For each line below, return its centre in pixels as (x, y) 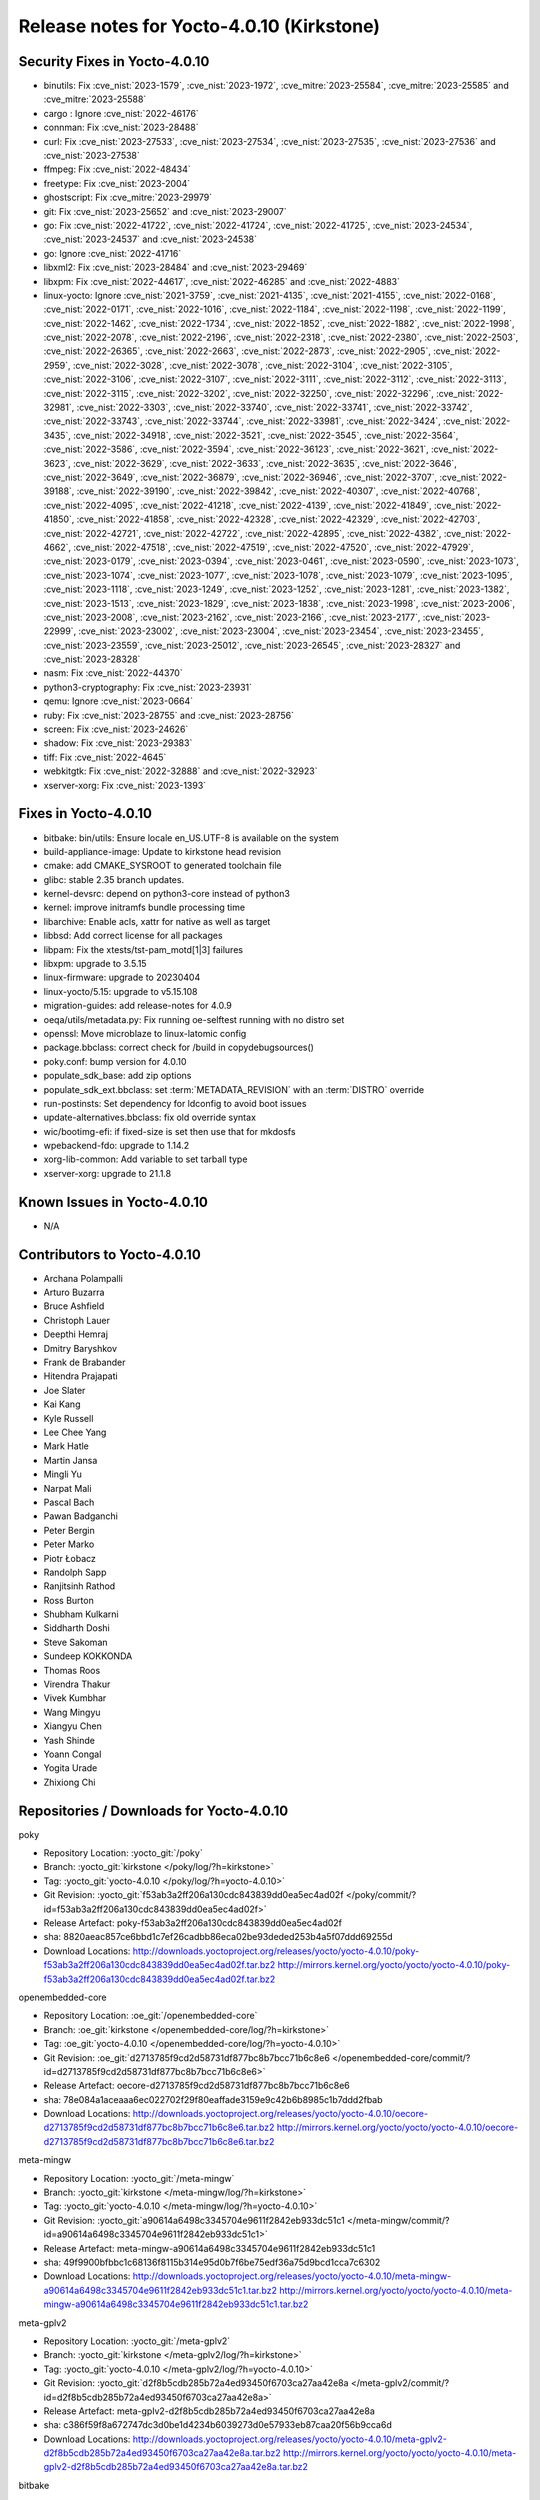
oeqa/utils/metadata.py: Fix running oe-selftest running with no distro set (194, 1019)
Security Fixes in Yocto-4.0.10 (114, 61)
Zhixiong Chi (69, 1782)
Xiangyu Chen (72, 1726)
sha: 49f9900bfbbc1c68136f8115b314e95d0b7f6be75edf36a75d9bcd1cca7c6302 (212, 2262)
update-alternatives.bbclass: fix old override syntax (150, 1117)
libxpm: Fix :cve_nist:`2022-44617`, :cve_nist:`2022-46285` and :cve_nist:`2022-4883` (221, 281)
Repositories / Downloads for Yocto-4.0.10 (153, 1810)
